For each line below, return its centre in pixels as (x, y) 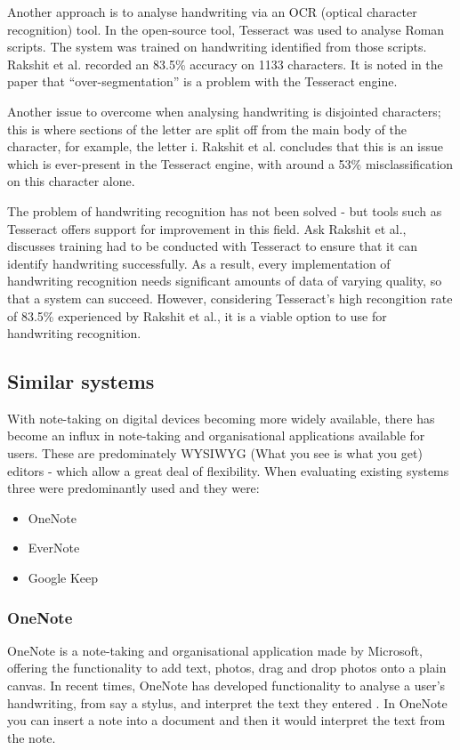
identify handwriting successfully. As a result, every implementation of (199, 263)
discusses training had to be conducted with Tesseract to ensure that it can (213, 246)
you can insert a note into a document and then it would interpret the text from (226, 720)
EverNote (54, 548)
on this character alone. (71, 181)
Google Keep (63, 578)
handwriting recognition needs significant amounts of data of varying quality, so (225, 281)
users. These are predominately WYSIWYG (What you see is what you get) (215, 453)
